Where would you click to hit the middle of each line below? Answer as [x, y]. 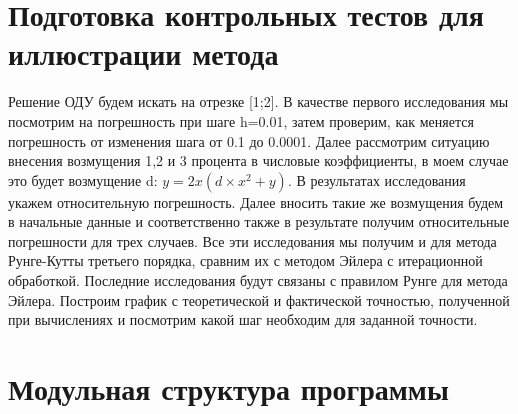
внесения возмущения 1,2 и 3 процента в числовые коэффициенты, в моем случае [258, 160]
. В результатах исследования [376, 179]
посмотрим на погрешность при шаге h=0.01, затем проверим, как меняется [241, 120]
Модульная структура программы [228, 388]
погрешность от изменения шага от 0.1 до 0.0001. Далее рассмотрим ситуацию [249, 140]
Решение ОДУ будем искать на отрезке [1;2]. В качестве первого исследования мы [258, 101]
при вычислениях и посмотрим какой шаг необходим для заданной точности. [243, 319]
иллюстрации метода [143, 53]
